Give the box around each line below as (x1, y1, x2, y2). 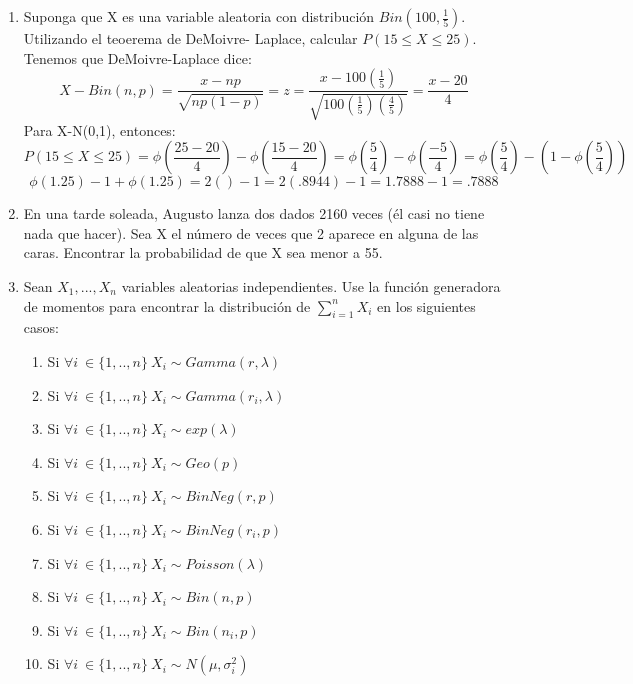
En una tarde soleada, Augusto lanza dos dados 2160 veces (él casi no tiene (23, 203, 485, 224)
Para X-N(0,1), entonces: (23, 119, 176, 140)
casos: (23, 317, 59, 338)
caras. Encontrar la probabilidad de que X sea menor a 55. (23, 242, 383, 263)
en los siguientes (377, 295, 476, 316)
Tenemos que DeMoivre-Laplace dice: (23, 47, 252, 68)
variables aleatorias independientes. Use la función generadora (121, 275, 501, 296)
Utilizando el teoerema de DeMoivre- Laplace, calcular (23, 28, 358, 48)
